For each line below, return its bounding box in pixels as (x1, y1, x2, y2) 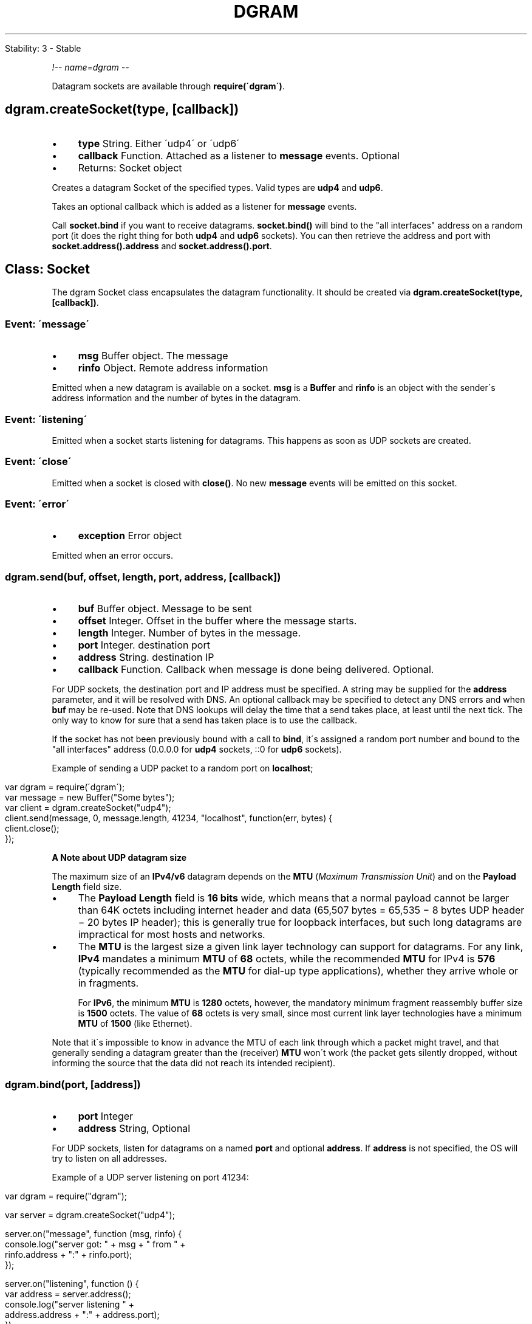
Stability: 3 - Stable (5, 43, 81, 53)
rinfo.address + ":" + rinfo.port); (5, 1249, 132, 1260)
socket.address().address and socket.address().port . (52, 240, 272, 251)
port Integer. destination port (78, 639, 210, 652)
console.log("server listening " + (5, 1298, 134, 1309)
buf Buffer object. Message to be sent (78, 602, 252, 615)
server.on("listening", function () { (5, 1278, 139, 1289)
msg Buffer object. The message (78, 350, 228, 362)
